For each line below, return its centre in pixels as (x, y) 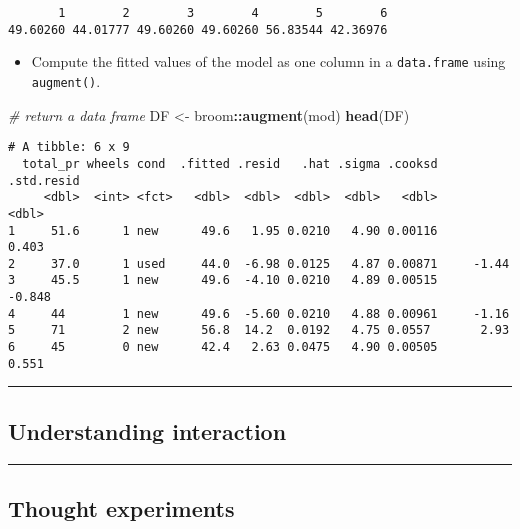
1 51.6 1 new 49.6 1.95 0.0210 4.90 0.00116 (223, 230)
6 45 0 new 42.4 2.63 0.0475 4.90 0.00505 (223, 347)
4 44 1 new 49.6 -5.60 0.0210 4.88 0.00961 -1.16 (259, 313)
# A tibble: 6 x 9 (69, 147)
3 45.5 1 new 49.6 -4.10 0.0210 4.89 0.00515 (223, 280)
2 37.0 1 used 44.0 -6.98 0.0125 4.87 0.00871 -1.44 (259, 263)
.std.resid (44, 180)
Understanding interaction (147, 430)
